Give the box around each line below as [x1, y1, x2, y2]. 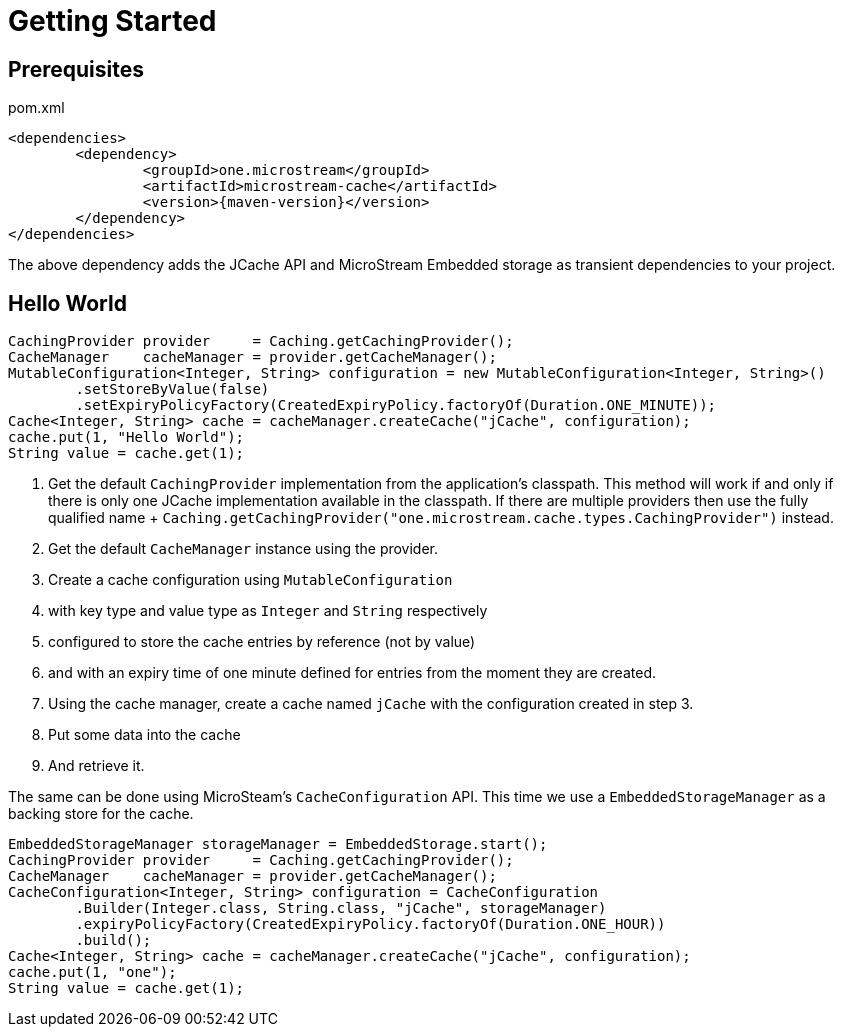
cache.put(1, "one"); [8, 964, 177, 981]
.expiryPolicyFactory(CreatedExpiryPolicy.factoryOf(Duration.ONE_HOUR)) [75, 916, 666, 933]
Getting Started [8, 4, 217, 38]
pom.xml [8, 99, 65, 117]
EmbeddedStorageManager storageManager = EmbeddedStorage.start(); [8, 836, 548, 853]
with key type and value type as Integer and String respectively [48, 602, 488, 620]
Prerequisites [8, 56, 144, 82]
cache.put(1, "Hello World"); [8, 429, 245, 446]
